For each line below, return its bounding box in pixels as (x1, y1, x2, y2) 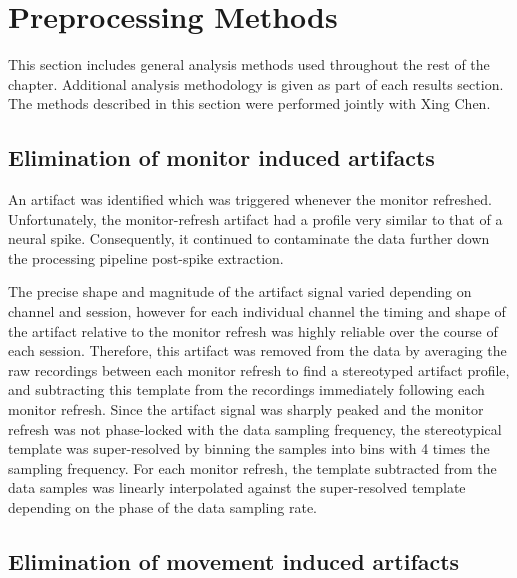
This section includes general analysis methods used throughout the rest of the (8, 54, 490, 75)
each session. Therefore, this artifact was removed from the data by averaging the (8, 340, 507, 361)
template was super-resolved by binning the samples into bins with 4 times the (8, 438, 490, 459)
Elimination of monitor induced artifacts (8, 142, 435, 173)
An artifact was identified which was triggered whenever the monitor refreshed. (8, 189, 492, 210)
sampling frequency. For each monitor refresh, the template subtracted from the (8, 457, 497, 478)
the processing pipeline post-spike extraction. (8, 247, 284, 268)
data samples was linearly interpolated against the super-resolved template (8, 477, 466, 498)
